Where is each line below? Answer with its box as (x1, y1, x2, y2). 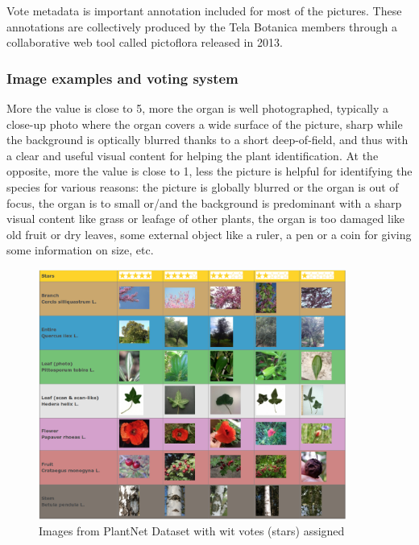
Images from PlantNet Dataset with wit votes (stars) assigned (39, 522, 345, 539)
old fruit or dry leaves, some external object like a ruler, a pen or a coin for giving (6, 225, 412, 242)
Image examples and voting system (6, 68, 239, 88)
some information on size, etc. (6, 242, 154, 258)
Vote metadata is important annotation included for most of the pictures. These (6, 2, 402, 19)
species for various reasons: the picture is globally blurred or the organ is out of (6, 178, 399, 195)
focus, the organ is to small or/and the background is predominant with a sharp (6, 194, 402, 211)
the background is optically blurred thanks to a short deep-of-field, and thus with (6, 131, 409, 148)
